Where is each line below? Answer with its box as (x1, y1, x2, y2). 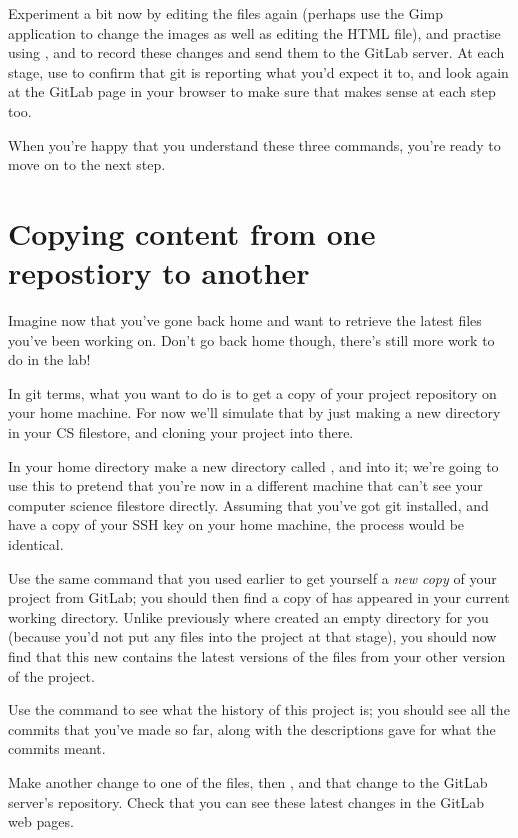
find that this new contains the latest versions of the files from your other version (8, 645, 506, 666)
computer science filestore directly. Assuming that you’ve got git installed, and (8, 494, 489, 515)
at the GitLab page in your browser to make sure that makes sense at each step (8, 81, 496, 102)
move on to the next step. (8, 154, 166, 175)
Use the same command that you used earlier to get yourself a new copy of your (8, 567, 497, 588)
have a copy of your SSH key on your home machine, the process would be (8, 514, 465, 535)
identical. (8, 534, 64, 554)
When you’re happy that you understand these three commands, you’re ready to (8, 134, 501, 155)
